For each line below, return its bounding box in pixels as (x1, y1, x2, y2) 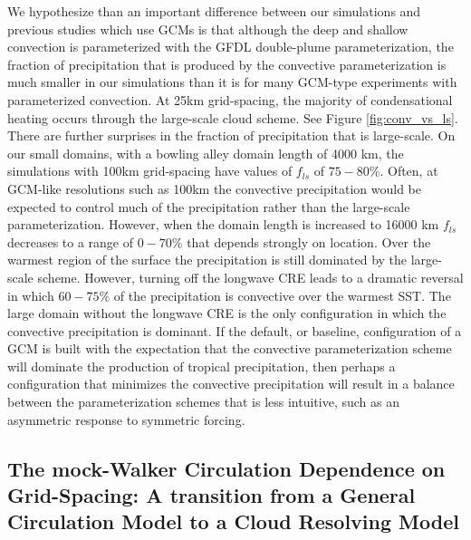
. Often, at (380, 161, 438, 180)
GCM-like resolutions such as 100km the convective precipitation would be (7, 178, 422, 198)
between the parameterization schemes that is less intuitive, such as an (7, 392, 399, 411)
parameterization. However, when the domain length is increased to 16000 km (7, 215, 439, 234)
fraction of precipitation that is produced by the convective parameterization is (7, 54, 447, 73)
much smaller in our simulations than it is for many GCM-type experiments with (7, 72, 457, 92)
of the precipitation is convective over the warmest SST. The (113, 285, 451, 304)
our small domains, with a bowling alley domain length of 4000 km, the (7, 143, 404, 162)
